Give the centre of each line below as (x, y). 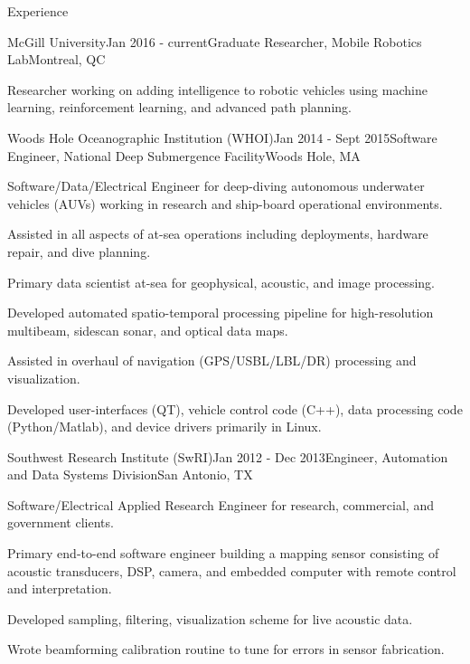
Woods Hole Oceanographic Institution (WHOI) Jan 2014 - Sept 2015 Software (222, 137)
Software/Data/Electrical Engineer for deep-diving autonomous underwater (216, 186)
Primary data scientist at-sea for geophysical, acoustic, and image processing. (221, 282)
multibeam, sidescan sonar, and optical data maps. (148, 330)
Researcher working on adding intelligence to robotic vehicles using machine (217, 89)
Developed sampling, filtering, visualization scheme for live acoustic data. (210, 618)
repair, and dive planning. (79, 251)
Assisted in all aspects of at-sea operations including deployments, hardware (218, 234)
